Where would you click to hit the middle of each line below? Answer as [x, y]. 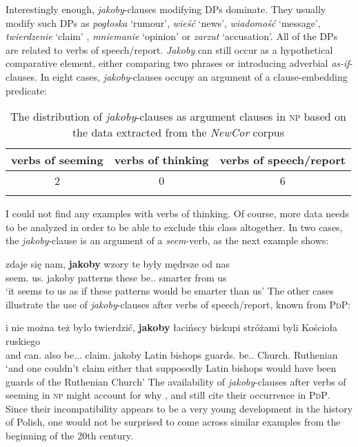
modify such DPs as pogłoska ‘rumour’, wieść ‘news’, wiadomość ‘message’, [163, 22]
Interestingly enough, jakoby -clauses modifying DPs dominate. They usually [166, 9]
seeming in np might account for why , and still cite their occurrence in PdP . [168, 395]
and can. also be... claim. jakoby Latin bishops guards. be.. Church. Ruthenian [172, 354]
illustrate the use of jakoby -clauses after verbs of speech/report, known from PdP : [178, 304]
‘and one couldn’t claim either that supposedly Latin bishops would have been [171, 368]
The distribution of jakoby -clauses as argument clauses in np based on [178, 117]
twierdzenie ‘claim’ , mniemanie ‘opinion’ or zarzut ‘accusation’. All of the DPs [172, 36]
